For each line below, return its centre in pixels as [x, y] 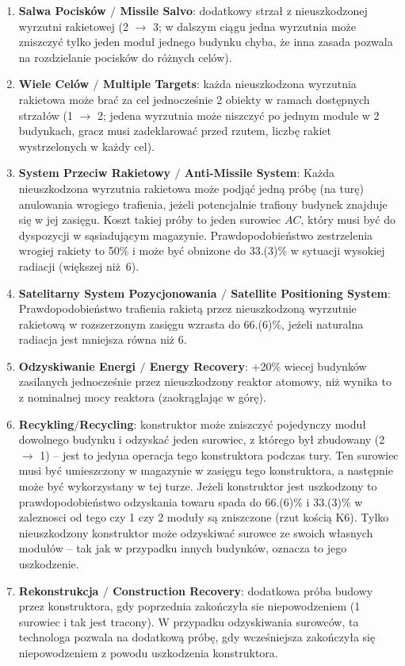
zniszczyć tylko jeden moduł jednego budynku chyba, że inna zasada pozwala [206, 42]
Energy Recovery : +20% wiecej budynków [258, 366]
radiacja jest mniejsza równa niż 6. [103, 339]
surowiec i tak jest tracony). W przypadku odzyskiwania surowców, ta [189, 621]
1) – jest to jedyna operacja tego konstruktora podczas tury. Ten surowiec [219, 454]
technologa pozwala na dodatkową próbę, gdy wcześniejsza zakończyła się [197, 637]
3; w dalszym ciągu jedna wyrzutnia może [254, 26]
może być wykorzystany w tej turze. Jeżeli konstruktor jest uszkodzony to [198, 486]
